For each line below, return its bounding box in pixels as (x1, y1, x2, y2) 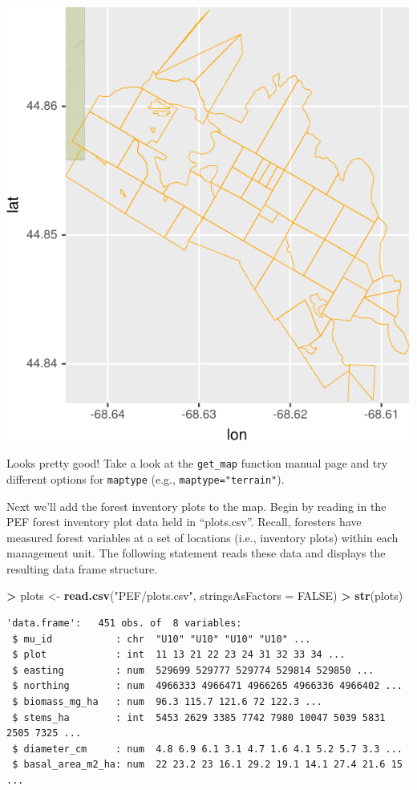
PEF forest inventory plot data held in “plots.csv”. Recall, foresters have (6, 513, 362, 530)
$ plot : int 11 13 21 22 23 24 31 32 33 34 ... (12, 649, 346, 661)
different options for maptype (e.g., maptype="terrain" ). (6, 470, 285, 487)
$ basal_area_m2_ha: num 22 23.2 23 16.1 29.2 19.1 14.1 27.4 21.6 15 (12, 759, 403, 771)
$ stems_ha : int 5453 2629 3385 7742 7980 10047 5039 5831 (12, 711, 386, 723)
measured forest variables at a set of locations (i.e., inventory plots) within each (6, 529, 399, 545)
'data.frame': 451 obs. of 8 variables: (6, 618, 242, 630)
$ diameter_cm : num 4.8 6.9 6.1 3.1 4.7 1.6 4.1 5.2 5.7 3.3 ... (12, 743, 403, 755)
